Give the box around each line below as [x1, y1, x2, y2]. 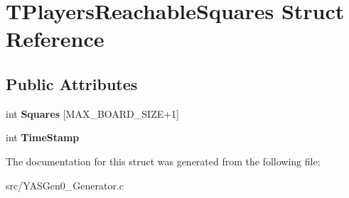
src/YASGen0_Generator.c [6, 177, 124, 192]
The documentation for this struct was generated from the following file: [6, 153, 321, 168]
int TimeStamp [6, 130, 80, 145]
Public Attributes [6, 72, 138, 94]
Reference [6, 24, 104, 53]
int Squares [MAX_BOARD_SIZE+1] [6, 106, 180, 121]
